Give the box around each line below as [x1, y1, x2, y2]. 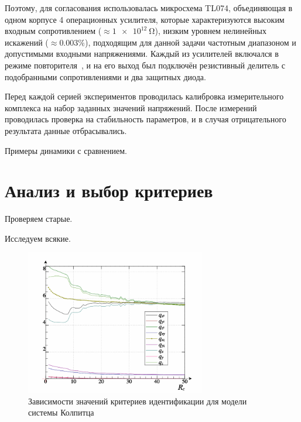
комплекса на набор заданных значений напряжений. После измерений [5, 101, 257, 114]
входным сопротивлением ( [5, 25, 102, 37]
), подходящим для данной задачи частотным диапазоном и [84, 36, 296, 48]
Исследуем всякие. [5, 232, 71, 244]
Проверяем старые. [5, 212, 73, 225]
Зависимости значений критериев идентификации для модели [28, 394, 247, 407]
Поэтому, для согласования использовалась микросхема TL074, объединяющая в [5, 2, 293, 13]
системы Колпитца [28, 406, 94, 418]
